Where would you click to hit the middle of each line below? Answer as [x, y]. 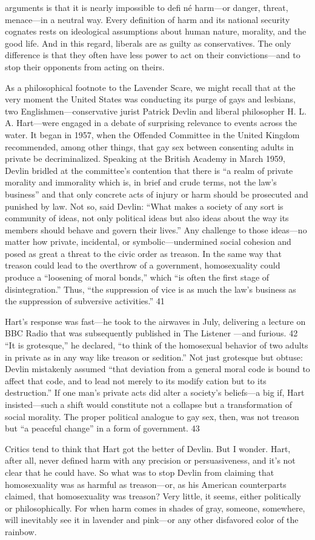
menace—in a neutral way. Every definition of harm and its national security [148, 19]
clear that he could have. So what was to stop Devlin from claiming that [140, 472]
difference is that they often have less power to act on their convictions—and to [153, 55]
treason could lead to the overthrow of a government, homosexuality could [143, 265]
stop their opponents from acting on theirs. [85, 66]
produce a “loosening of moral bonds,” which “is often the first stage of [137, 277]
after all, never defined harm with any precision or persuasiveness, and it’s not [150, 460]
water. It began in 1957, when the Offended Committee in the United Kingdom [152, 134]
